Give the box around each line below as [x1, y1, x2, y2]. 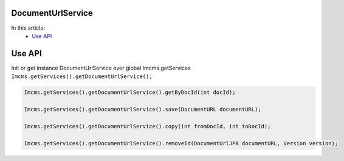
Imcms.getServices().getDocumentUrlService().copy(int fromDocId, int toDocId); [24, 123, 271, 130]
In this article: [11, 24, 46, 31]
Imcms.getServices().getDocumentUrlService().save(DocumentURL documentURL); [24, 106, 261, 113]
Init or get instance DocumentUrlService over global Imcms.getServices [11, 64, 191, 71]
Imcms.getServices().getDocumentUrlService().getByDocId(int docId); [24, 89, 236, 96]
